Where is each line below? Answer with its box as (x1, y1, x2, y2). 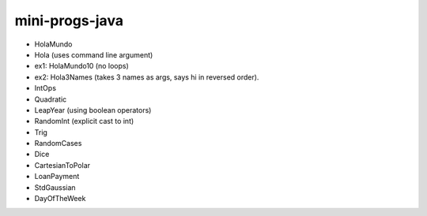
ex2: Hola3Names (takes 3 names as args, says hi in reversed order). (34, 72, 259, 82)
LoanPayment (34, 172, 80, 181)
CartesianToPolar (34, 160, 91, 169)
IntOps (34, 84, 57, 93)
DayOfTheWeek (34, 194, 86, 203)
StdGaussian (34, 182, 76, 192)
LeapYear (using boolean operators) (34, 105, 152, 114)
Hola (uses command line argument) (34, 50, 153, 59)
